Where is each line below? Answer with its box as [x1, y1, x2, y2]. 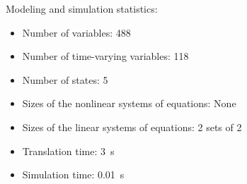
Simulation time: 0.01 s [22, 167, 125, 182]
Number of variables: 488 [22, 25, 131, 39]
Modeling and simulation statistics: [6, 1, 158, 16]
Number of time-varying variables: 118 [22, 49, 189, 63]
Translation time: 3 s [22, 143, 115, 158]
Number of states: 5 [22, 72, 108, 87]
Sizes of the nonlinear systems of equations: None [22, 96, 236, 111]
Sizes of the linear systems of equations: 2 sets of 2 [22, 119, 242, 134]
